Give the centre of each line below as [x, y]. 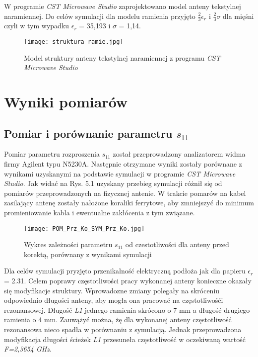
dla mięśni [238, 16]
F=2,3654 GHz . [28, 349]
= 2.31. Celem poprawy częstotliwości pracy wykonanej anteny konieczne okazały [128, 281]
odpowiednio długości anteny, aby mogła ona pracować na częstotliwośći [114, 300]
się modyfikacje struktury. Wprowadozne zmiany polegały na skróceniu [112, 290]
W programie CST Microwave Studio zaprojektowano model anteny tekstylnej [123, 6]
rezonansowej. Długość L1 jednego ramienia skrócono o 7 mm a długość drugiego [127, 310]
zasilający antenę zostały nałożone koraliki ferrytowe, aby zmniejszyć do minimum [129, 203]
